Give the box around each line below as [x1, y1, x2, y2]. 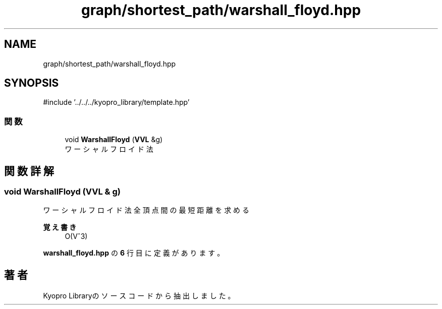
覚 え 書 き [43, 223, 77, 232]
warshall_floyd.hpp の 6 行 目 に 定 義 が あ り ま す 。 [43, 249, 225, 258]
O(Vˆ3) [65, 232, 88, 241]
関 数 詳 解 [4, 164, 54, 177]
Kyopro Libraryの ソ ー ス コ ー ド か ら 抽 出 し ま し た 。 [43, 291, 235, 300]
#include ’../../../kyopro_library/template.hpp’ [43, 98, 190, 107]
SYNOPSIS [4, 77, 59, 90]
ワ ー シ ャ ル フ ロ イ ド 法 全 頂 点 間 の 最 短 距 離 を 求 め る [43, 206, 250, 215]
